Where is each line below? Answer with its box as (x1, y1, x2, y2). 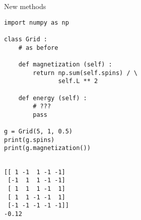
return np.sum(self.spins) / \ (33, 69, 137, 77)
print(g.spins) (4, 136, 55, 143)
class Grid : (4, 35, 47, 43)
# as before (18, 44, 58, 51)
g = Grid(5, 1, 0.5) (4, 128, 73, 135)
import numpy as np (4, 19, 69, 26)
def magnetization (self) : (18, 60, 112, 68)
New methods (4, 1, 46, 11)
